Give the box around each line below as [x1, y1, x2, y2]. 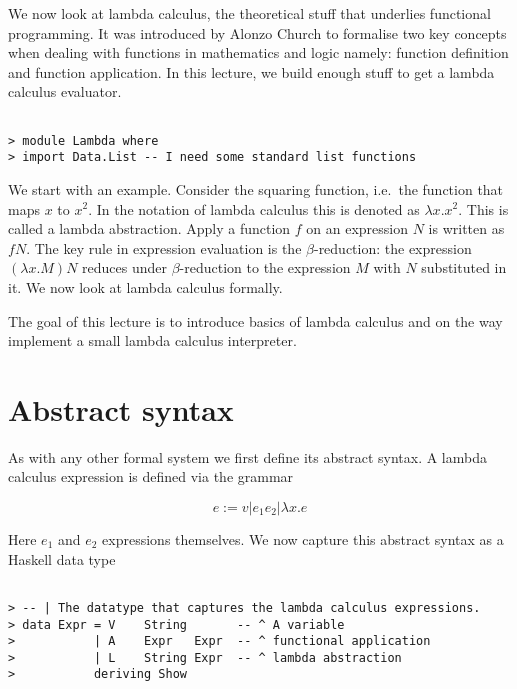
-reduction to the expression [179, 257, 351, 278]
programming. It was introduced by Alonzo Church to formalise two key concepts [8, 22, 507, 43]
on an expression [306, 218, 408, 239]
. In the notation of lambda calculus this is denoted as [88, 198, 420, 219]
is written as [428, 218, 505, 239]
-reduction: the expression [313, 237, 472, 258]
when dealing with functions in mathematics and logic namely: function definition [8, 42, 509, 63]
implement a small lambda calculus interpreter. [8, 330, 297, 351]
